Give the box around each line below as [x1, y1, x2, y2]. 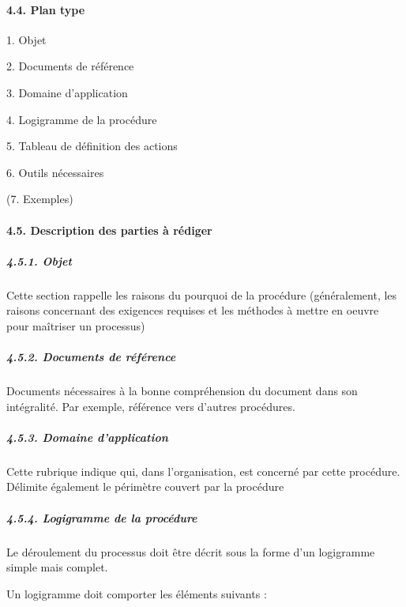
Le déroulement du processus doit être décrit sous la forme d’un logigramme [6, 543, 375, 560]
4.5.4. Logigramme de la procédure [6, 509, 197, 526]
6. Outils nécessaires [6, 164, 104, 180]
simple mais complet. [6, 559, 108, 575]
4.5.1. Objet [6, 252, 72, 269]
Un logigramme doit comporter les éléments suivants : [6, 585, 267, 601]
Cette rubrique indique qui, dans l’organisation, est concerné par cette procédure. [6, 462, 400, 479]
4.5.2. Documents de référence [6, 349, 176, 365]
